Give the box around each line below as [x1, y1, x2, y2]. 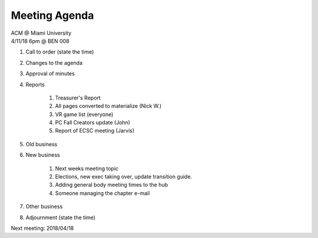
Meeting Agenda [11, 9, 94, 22]
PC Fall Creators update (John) [55, 119, 131, 126]
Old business [25, 140, 58, 147]
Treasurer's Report [55, 94, 101, 101]
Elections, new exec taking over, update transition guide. [55, 173, 193, 180]
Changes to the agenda [25, 59, 82, 66]
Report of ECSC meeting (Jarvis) [55, 127, 135, 134]
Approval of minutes [25, 70, 75, 77]
